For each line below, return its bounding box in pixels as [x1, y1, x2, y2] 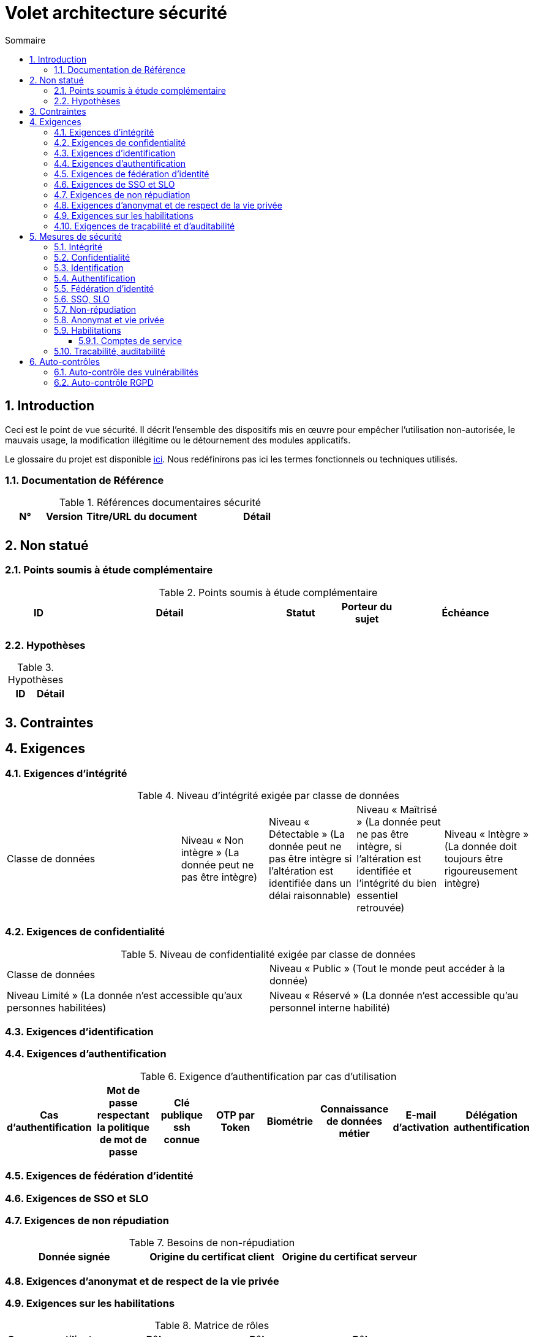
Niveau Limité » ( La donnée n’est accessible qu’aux [7, 989, 243, 1002]
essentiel [356, 889, 398, 902]
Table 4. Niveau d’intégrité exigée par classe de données [137, 789, 399, 802]
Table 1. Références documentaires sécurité [59, 496, 261, 509]
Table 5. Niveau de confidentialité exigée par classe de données [121, 948, 416, 960]
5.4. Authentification [54, 272, 135, 283]
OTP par [216, 1108, 255, 1121]
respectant [97, 1108, 149, 1121]
